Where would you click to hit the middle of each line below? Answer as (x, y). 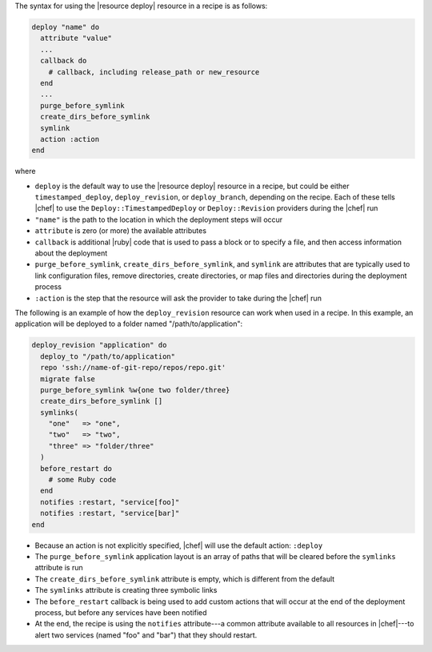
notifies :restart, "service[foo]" (110, 502)
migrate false (68, 379)
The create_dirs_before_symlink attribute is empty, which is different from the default (185, 579)
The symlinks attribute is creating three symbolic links (126, 590)
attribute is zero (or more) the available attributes (121, 231)
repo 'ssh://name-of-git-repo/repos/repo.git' (133, 368)
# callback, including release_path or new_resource (154, 72)
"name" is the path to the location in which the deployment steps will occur (159, 219)
